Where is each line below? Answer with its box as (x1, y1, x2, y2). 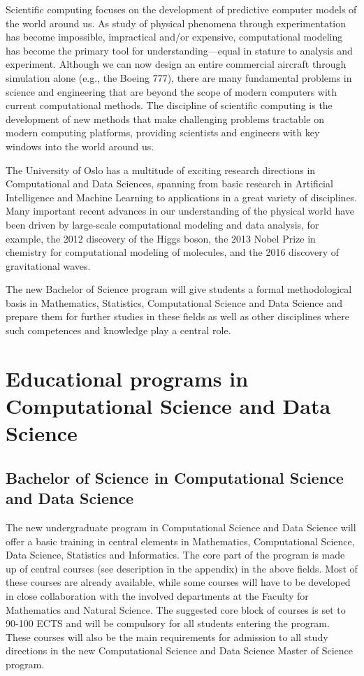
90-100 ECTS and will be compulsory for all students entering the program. (6, 616, 330, 631)
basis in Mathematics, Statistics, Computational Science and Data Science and (6, 295, 343, 310)
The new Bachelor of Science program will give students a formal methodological (6, 282, 352, 296)
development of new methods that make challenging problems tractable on (6, 111, 324, 126)
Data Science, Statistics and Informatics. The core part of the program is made (6, 547, 345, 562)
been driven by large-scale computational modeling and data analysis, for (6, 217, 319, 231)
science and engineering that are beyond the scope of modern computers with (6, 84, 337, 99)
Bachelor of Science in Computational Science (6, 466, 344, 488)
